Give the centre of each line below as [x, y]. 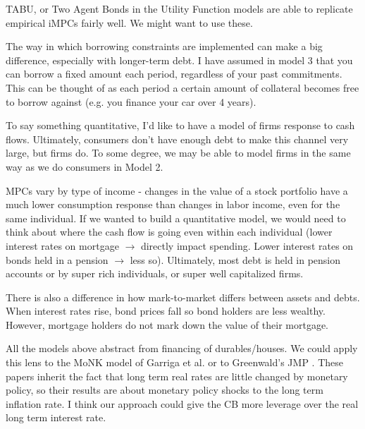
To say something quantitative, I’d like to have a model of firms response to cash [180, 125]
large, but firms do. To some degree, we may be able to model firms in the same [178, 153]
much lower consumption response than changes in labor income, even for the [173, 204]
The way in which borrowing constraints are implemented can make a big [164, 46]
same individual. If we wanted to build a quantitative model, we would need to [176, 218]
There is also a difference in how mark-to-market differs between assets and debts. [183, 297]
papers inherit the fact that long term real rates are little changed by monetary [177, 376]
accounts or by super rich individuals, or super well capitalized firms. [155, 273]
